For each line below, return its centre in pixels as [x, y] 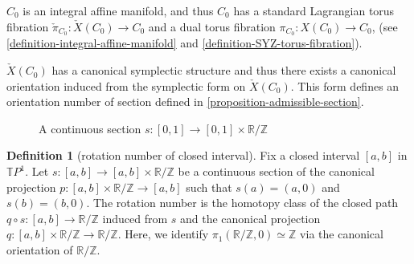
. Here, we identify [163, 234]
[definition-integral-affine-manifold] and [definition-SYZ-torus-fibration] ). [184, 43]
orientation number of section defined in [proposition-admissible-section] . [185, 102]
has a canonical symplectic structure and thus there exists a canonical [224, 70]
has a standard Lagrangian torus [314, 10]
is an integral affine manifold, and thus [118, 10]
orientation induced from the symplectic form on [126, 85]
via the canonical [342, 234]
